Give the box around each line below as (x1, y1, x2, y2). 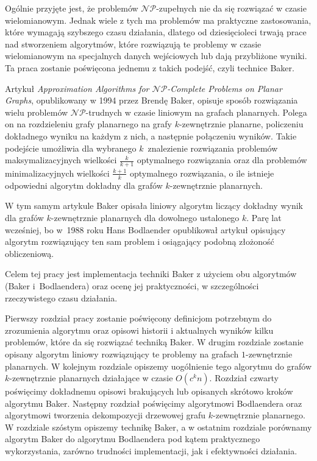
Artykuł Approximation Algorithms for (5, 82, 149, 94)
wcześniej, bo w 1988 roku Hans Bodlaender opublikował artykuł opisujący (5, 223, 286, 236)
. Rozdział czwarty (209, 371, 279, 384)
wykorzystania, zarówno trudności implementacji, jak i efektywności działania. (5, 445, 297, 457)
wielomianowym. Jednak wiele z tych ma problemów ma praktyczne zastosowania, (5, 13, 312, 26)
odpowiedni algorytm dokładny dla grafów (5, 178, 163, 191)
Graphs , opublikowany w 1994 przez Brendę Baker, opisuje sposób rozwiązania (5, 94, 298, 107)
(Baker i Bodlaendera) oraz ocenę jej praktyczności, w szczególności (5, 279, 259, 292)
